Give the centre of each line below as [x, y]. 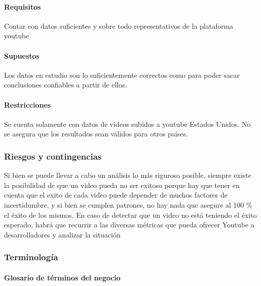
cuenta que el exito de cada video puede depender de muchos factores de [116, 195]
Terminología [31, 257]
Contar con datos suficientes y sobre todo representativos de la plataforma [119, 26]
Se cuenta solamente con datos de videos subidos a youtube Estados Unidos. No [127, 124]
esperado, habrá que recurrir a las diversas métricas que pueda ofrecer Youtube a [129, 225]
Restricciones [27, 104]
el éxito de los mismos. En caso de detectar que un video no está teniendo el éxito [130, 215]
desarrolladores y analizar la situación [62, 234]
